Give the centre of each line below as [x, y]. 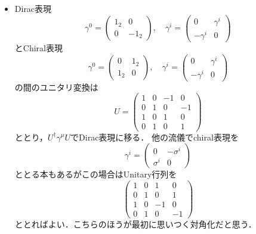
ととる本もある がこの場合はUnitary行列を [96, 174]
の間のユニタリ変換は [56, 87]
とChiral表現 [38, 47]
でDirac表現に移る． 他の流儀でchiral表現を [155, 137]
